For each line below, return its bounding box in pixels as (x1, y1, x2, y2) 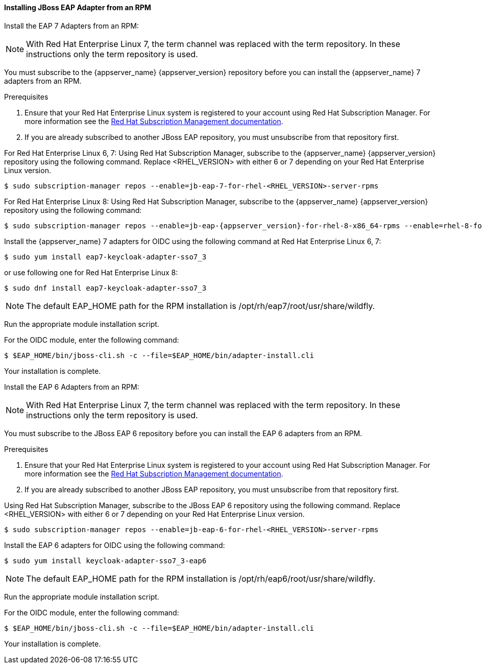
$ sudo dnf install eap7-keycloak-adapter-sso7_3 (4, 283, 207, 292)
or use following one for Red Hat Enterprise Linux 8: (4, 268, 178, 277)
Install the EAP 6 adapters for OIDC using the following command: (4, 540, 225, 550)
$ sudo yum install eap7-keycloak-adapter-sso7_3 (4, 252, 207, 261)
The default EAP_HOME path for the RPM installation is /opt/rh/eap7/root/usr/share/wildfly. (26, 300, 375, 311)
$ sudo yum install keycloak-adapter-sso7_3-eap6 (4, 556, 207, 565)
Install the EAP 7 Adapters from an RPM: (4, 21, 139, 30)
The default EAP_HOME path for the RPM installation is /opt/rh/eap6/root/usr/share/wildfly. (26, 573, 376, 584)
